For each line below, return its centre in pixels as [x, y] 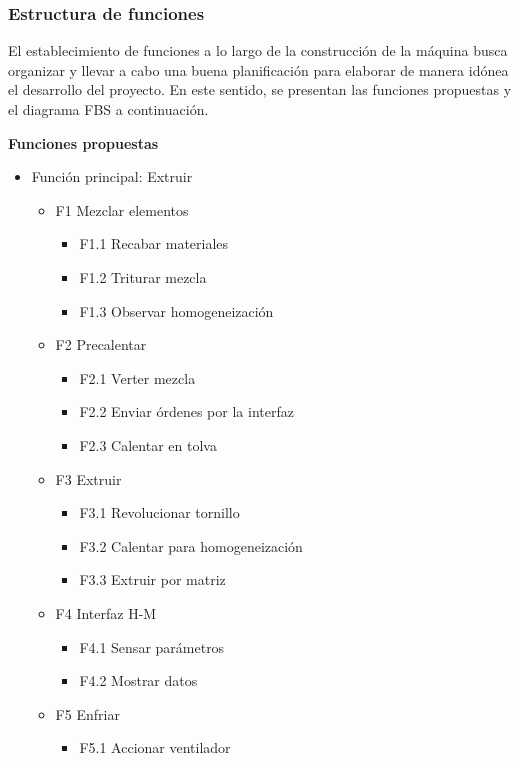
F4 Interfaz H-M [106, 612]
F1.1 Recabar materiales [154, 243]
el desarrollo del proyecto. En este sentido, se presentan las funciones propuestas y [260, 89]
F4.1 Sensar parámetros [152, 646]
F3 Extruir [88, 478]
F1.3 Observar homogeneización [176, 310]
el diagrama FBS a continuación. [108, 109]
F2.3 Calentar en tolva [148, 444]
